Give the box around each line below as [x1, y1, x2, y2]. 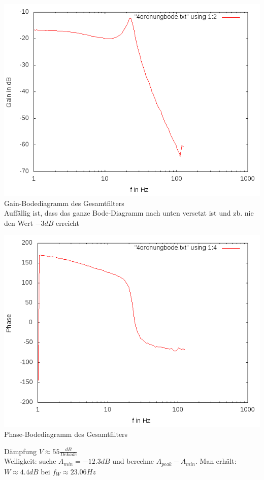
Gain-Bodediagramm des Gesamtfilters [4, 197, 124, 208]
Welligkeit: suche [4, 456, 56, 466]
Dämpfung [4, 445, 37, 456]
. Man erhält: [195, 456, 237, 466]
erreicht [55, 217, 79, 228]
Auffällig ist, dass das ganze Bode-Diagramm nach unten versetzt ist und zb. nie [4, 208, 254, 218]
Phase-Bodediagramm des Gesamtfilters [4, 428, 128, 439]
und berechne [112, 456, 154, 466]
